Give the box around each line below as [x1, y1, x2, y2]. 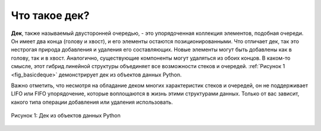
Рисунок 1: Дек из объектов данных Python [11, 112, 121, 119]
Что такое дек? [11, 9, 90, 22]
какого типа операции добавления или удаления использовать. [11, 98, 173, 106]
